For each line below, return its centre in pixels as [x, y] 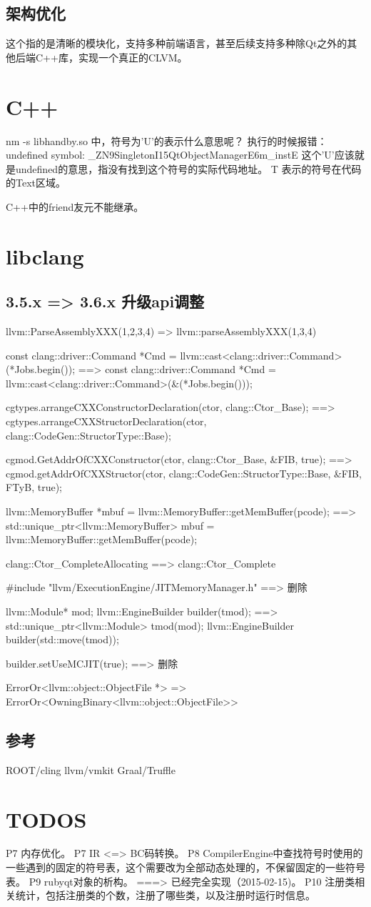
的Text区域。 [36, 183]
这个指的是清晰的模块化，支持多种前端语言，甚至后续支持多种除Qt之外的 [177, 43]
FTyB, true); [34, 487]
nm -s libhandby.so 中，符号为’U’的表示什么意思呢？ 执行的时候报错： [167, 140]
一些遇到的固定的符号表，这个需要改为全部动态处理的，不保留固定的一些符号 [185, 867]
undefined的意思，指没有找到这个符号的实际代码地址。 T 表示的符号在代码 [188, 168]
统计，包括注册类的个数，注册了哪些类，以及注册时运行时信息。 [165, 895]
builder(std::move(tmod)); [62, 639]
